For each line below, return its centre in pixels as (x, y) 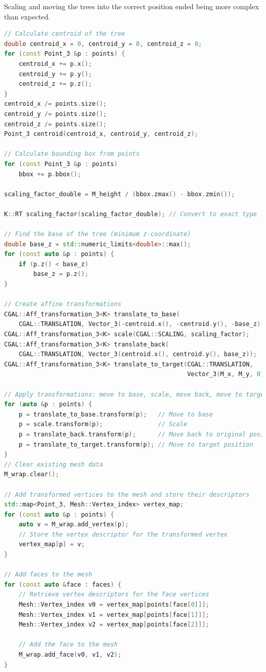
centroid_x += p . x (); (55, 64)
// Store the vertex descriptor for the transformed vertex (123, 534)
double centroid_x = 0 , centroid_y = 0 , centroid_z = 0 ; (103, 44)
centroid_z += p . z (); (55, 84)
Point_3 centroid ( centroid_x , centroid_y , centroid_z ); (101, 134)
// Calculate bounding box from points (72, 154)
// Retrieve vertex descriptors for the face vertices (114, 595)
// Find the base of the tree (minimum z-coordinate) (98, 234)
